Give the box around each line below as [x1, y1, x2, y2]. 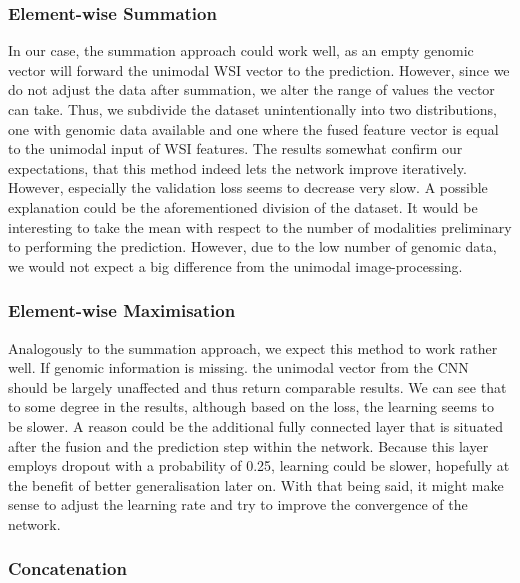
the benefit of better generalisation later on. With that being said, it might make [8, 474, 504, 495]
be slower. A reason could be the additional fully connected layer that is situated [8, 415, 504, 436]
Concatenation [8, 556, 127, 581]
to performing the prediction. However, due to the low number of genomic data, [8, 236, 497, 257]
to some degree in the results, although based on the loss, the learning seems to [8, 396, 495, 417]
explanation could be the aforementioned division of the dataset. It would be [8, 196, 478, 217]
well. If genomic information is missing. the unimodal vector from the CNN [8, 357, 469, 378]
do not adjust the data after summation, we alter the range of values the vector [8, 79, 495, 100]
